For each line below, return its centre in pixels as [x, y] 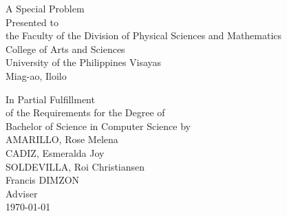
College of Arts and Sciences [65, 48]
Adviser [22, 193]
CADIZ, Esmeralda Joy [55, 152]
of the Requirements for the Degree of [85, 112]
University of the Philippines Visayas [84, 62]
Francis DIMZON [43, 180]
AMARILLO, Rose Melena [62, 139]
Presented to [32, 22]
